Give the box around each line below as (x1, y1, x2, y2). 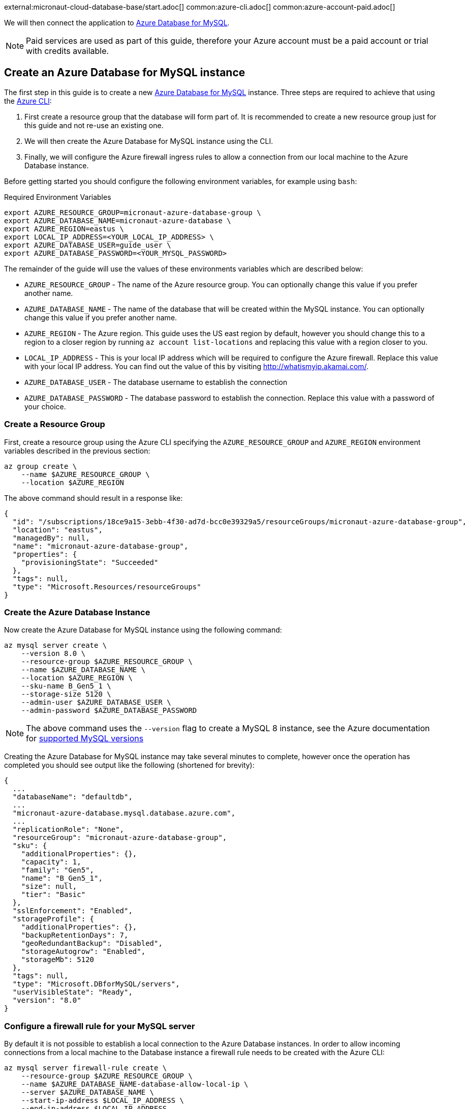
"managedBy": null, (12, 533, 90, 542)
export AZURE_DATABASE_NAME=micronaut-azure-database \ (4, 216, 231, 225)
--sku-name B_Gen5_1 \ (21, 682, 111, 691)
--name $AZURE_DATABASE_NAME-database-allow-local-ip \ (21, 1080, 248, 1089)
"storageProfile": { (12, 915, 95, 923)
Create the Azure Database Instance (4, 607, 150, 617)
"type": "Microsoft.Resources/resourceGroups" (12, 582, 201, 591)
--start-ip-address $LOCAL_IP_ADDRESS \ (21, 1096, 184, 1105)
